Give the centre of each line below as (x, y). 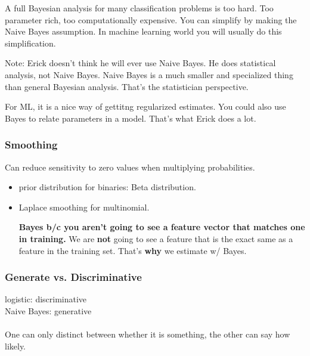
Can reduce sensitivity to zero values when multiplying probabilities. (130, 167)
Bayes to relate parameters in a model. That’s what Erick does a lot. (131, 118)
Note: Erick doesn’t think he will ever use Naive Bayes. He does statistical (140, 63)
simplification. (30, 43)
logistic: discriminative (46, 299)
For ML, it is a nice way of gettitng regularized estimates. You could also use (145, 106)
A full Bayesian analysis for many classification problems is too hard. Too (139, 8)
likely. (15, 346)
